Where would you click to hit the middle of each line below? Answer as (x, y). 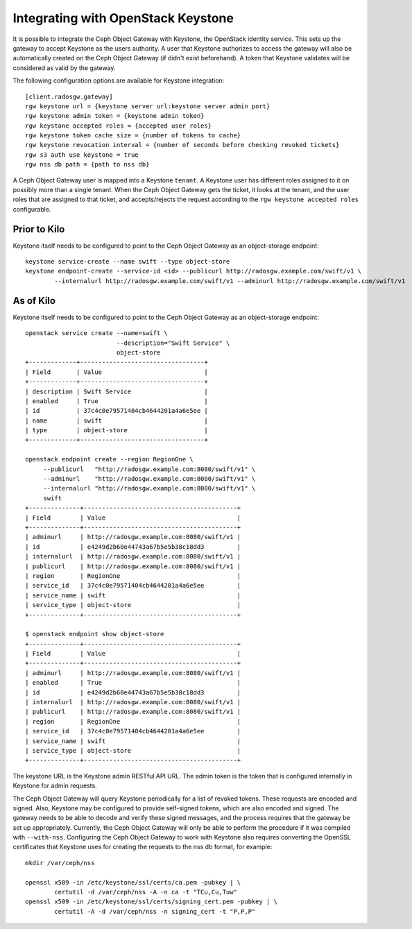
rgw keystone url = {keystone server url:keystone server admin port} (148, 106)
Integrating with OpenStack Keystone (123, 18)
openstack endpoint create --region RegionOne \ (109, 459)
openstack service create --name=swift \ (96, 333)
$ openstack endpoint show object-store (95, 634)
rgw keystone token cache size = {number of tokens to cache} (133, 136)
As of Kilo (34, 301)
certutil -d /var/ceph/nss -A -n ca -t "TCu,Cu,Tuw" (146, 892)
